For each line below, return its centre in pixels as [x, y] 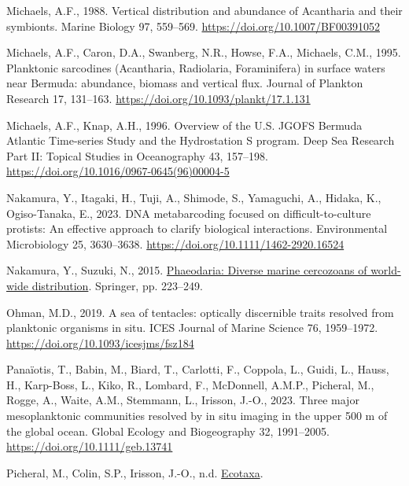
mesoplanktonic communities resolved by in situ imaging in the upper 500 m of [197, 416]
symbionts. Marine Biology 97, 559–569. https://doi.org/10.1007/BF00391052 [193, 26]
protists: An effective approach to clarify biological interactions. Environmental [197, 228]
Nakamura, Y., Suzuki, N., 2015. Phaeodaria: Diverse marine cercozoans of [187, 270]
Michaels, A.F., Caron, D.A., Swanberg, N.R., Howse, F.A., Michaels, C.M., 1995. [204, 52]
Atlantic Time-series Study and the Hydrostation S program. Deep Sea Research [201, 140]
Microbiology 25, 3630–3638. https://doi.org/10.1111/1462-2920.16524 [175, 243]
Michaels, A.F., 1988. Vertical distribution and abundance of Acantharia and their [204, 10]
